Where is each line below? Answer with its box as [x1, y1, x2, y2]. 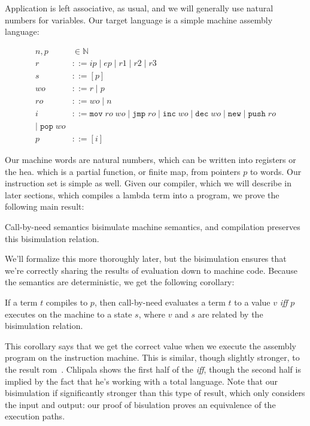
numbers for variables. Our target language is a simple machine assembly [5, 13, 273, 26]
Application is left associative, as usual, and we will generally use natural [5, 2, 273, 14]
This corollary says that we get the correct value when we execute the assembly [5, 339, 296, 352]
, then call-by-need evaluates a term [94, 295, 226, 308]
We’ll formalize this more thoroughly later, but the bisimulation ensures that [5, 252, 287, 265]
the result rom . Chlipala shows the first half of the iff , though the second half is [5, 362, 301, 375]
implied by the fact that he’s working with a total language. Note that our [5, 374, 278, 387]
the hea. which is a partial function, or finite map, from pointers [5, 165, 241, 177]
